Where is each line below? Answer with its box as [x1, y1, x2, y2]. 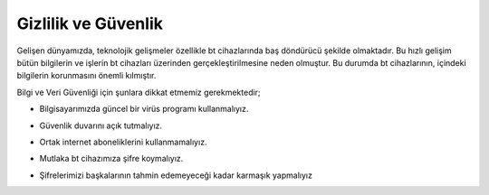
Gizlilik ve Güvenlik [16, 14, 163, 33]
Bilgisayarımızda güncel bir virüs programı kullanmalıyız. [39, 104, 249, 115]
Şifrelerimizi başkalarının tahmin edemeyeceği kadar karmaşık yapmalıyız [39, 170, 312, 181]
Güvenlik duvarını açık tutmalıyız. [39, 120, 163, 131]
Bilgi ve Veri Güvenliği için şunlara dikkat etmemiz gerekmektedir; [16, 87, 262, 97]
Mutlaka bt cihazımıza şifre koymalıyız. [39, 153, 184, 164]
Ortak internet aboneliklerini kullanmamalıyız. [39, 136, 207, 147]
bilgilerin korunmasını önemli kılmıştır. [16, 70, 157, 81]
